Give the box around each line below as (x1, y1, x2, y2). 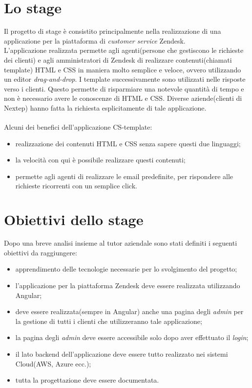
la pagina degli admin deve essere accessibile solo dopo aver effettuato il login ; (15, 332, 249, 342)
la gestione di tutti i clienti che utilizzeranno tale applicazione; (15, 316, 202, 326)
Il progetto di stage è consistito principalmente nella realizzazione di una (4, 26, 221, 36)
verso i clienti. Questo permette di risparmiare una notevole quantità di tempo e (4, 83, 244, 93)
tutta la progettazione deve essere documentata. (15, 375, 159, 385)
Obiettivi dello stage (4, 209, 144, 229)
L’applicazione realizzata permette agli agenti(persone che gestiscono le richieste (4, 45, 244, 55)
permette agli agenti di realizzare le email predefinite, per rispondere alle (15, 171, 233, 181)
